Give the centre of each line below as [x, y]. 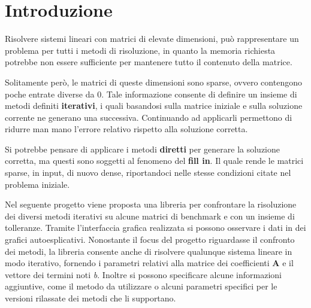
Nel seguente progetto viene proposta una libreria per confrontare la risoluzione [151, 204]
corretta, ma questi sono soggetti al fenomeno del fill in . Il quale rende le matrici [154, 161]
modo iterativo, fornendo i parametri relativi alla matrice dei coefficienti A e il [149, 263]
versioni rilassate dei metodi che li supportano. [90, 298]
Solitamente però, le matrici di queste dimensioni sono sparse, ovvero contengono [153, 82]
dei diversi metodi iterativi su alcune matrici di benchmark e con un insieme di [150, 216]
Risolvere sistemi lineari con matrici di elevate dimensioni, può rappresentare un [152, 39]
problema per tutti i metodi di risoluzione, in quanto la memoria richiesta [140, 50]
